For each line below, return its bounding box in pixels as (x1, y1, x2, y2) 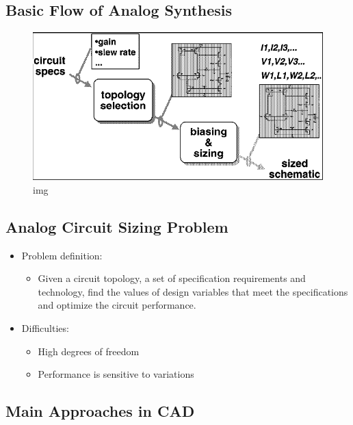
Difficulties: (21, 320, 69, 335)
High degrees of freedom (38, 344, 140, 358)
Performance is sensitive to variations (38, 367, 194, 381)
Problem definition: (21, 248, 103, 262)
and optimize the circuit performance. (38, 298, 196, 312)
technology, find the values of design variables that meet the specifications (38, 284, 348, 298)
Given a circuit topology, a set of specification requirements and (38, 271, 306, 285)
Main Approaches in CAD (5, 400, 195, 422)
